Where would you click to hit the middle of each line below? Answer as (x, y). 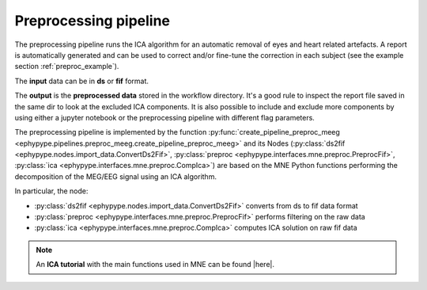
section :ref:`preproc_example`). (67, 67)
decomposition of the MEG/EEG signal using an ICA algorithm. (116, 176)
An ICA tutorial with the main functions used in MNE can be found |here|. (155, 265)
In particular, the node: (51, 191)
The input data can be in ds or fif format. (82, 81)
